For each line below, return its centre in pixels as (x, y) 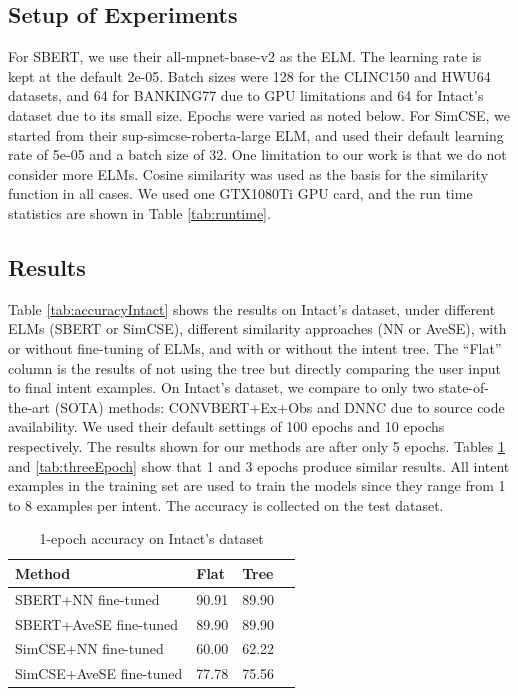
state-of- (463, 387)
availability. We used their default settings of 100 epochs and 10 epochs (226, 426)
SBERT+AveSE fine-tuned (96, 623)
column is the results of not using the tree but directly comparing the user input (254, 367)
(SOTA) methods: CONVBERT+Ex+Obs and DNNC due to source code (279, 406)
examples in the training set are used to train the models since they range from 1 (257, 485)
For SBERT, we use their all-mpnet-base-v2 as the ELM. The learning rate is (245, 56)
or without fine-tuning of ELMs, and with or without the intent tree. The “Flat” (255, 347)
